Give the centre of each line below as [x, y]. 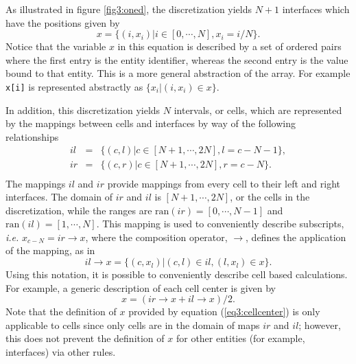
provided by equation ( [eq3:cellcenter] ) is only [224, 311]
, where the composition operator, [156, 237]
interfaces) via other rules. [61, 352]
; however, [320, 325]
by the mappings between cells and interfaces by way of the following [151, 123]
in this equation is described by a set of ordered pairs [229, 46]
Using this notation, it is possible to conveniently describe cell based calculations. [177, 274]
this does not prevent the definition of [85, 338]
